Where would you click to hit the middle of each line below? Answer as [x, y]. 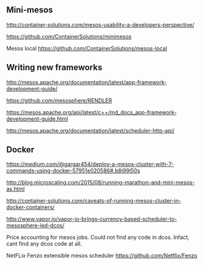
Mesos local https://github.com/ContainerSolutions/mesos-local [87, 48]
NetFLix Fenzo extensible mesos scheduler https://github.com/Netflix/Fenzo [102, 256]
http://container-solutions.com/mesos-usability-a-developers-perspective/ [100, 24]
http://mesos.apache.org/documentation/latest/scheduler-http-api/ [90, 130]
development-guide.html [37, 119]
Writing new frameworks [54, 67]
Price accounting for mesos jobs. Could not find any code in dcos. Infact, [98, 238]
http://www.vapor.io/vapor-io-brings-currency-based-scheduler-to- [92, 219]
